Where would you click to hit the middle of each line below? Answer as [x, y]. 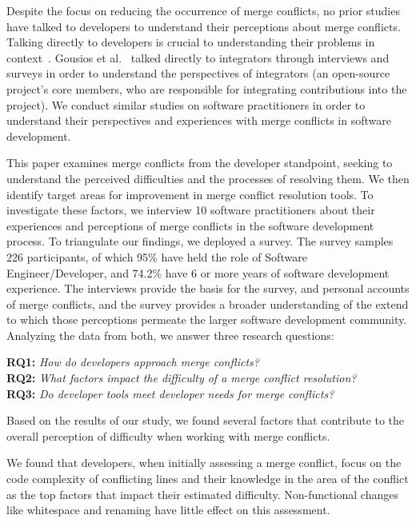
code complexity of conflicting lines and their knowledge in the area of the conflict [208, 479]
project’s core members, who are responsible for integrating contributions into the [207, 88]
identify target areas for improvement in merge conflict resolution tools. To [190, 194]
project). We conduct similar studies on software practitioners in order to [186, 104]
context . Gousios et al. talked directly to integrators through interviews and [198, 57]
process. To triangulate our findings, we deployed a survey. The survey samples [200, 241]
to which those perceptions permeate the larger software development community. [207, 319]
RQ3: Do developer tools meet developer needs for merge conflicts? [170, 393]
